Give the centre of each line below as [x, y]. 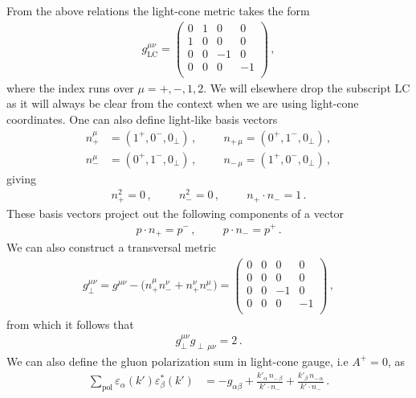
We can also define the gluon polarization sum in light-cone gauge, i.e [177, 361]
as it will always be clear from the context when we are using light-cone [183, 103]
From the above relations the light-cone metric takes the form [158, 10]
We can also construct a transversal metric [111, 247]
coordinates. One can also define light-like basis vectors [142, 119]
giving [21, 178]
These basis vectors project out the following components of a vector [175, 213]
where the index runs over [70, 87]
